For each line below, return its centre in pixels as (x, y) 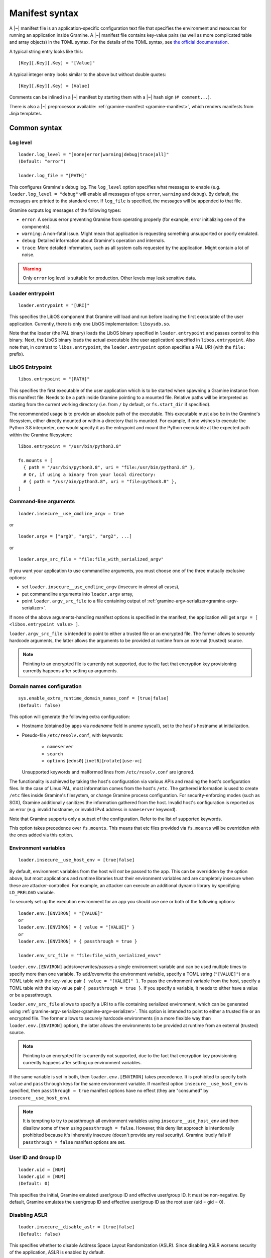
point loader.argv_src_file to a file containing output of (84, 601)
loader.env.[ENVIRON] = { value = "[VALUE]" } (77, 927)
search (55, 754)
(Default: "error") (42, 162)
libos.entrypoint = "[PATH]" (54, 379)
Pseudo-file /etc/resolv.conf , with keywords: (73, 735)
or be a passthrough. (31, 995)
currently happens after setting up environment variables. (82, 1063)
